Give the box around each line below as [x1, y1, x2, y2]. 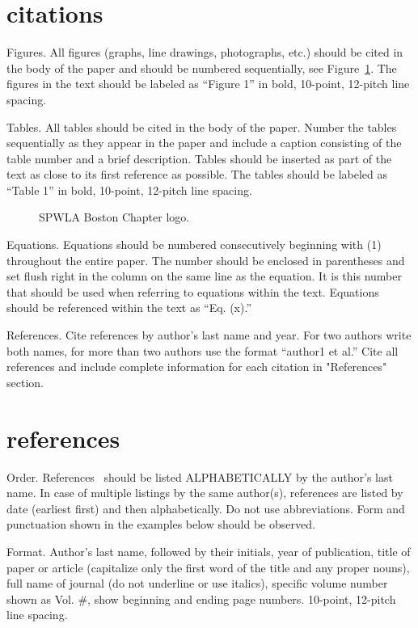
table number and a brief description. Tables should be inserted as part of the [6, 150, 392, 166]
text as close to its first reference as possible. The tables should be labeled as [6, 166, 387, 183]
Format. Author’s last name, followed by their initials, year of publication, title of [6, 542, 411, 559]
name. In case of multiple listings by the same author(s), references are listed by [6, 484, 403, 501]
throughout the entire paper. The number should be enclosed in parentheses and [6, 251, 405, 268]
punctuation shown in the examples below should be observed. [6, 516, 315, 533]
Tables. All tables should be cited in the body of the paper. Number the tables [6, 118, 397, 135]
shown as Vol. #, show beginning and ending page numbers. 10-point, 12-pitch [6, 590, 396, 607]
